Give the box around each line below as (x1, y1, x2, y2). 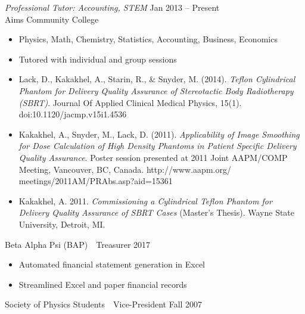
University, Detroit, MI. (18, 217, 105, 230)
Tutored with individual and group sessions (18, 52, 177, 65)
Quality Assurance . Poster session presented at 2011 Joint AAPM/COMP (18, 151, 288, 163)
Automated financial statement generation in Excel (18, 258, 205, 271)
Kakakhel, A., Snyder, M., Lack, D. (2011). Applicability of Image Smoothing (18, 128, 300, 140)
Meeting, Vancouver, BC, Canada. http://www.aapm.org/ (18, 163, 231, 175)
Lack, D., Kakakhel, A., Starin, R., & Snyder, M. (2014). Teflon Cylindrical (18, 73, 295, 85)
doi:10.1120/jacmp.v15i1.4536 (18, 108, 127, 120)
